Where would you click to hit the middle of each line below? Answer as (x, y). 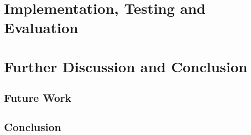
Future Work (38, 98)
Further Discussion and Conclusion (126, 66)
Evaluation (41, 27)
